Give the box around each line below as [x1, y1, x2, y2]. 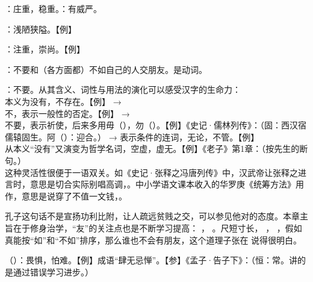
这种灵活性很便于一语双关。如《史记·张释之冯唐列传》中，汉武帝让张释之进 [5, 166, 306, 178]
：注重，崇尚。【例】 [5, 43, 85, 55]
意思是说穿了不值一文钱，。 [21, 189, 127, 202]
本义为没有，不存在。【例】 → [5, 95, 122, 107]
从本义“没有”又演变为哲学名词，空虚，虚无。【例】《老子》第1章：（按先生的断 [5, 142, 308, 155]
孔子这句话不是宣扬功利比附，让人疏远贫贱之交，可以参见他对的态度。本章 [5, 210, 300, 222]
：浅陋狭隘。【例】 [5, 22, 76, 35]
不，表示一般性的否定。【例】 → [5, 107, 130, 119]
